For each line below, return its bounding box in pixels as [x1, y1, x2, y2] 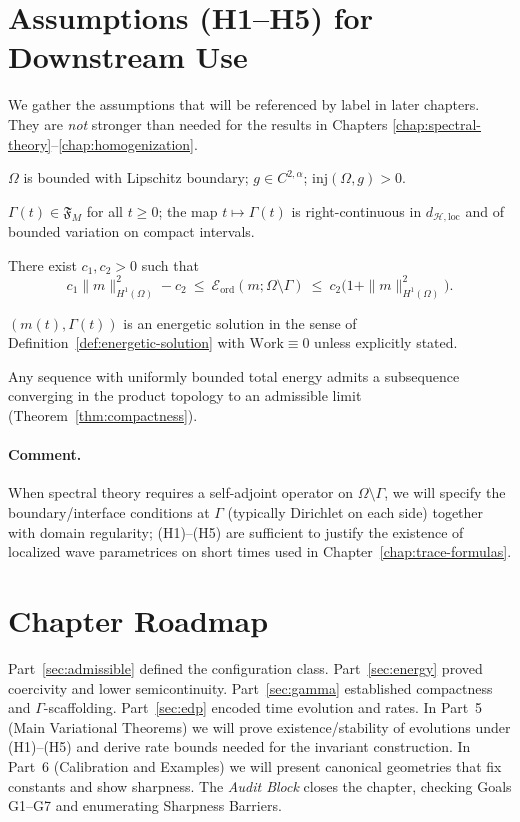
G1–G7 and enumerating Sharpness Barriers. [8, 795, 282, 816]
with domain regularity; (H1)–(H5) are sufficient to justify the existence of [8, 521, 464, 542]
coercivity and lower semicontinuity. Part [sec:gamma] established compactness [8, 677, 493, 698]
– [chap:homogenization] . [51, 133, 198, 154]
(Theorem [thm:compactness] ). [8, 405, 198, 426]
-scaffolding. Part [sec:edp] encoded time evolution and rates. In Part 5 [43, 697, 483, 718]
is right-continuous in [291, 200, 422, 221]
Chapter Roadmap [8, 600, 269, 641]
